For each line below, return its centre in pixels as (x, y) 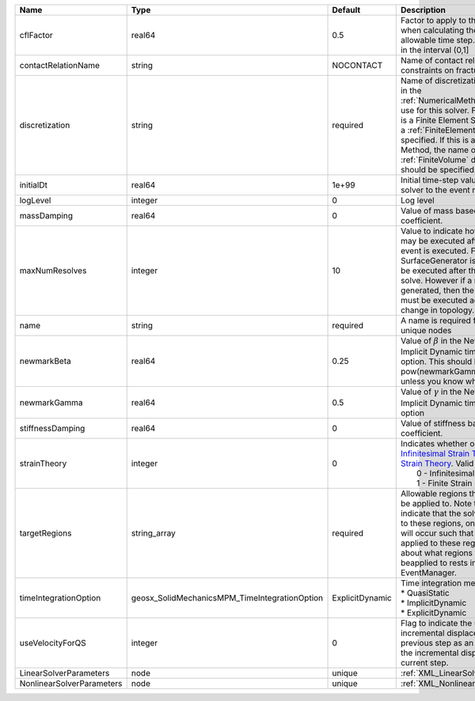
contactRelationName (60, 65)
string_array (153, 532)
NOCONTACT (357, 65)
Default (346, 10)
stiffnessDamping (52, 428)
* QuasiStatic (425, 593)
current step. (424, 662)
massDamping (46, 216)
